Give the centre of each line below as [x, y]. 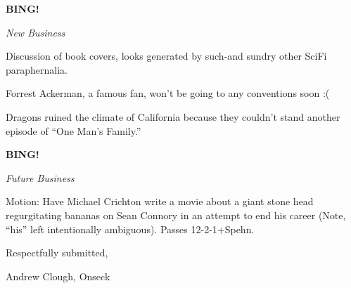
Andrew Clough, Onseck [58, 276]
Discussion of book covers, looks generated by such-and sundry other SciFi [166, 56]
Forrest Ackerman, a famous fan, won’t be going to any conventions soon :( [168, 93]
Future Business [40, 177]
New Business [36, 32]
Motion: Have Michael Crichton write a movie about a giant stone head [160, 201]
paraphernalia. [37, 69]
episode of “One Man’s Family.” [74, 130]
